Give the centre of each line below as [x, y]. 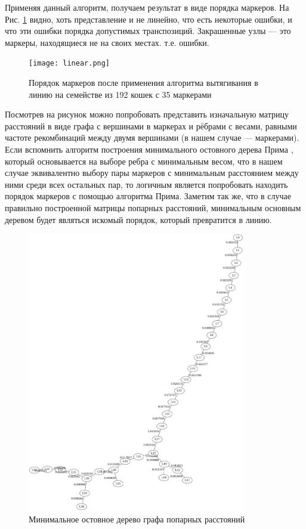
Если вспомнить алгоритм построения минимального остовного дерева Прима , [149, 149]
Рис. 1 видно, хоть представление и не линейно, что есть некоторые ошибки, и [149, 19]
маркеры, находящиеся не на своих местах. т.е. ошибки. [107, 42]
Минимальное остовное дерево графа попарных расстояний [137, 519]
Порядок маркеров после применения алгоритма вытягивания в [143, 83]
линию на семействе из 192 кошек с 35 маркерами [120, 94]
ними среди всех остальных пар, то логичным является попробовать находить [146, 184]
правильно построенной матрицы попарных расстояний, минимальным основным [153, 207]
